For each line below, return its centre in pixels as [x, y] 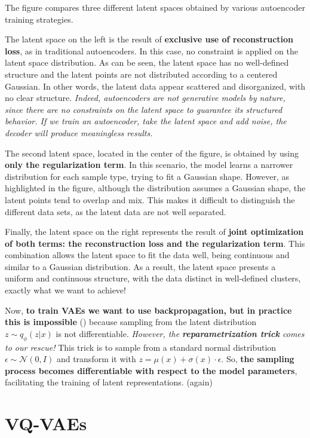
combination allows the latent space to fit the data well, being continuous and [147, 255]
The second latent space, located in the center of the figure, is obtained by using [152, 153]
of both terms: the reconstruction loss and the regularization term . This [155, 243]
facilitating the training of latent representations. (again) [109, 382]
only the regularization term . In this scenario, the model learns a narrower [149, 165]
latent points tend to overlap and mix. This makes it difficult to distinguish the [150, 199]
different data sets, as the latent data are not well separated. [116, 211]
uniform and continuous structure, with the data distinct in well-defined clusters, [153, 278]
